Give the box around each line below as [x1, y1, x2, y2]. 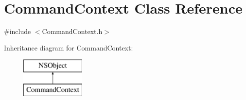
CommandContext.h [42, 26, 103, 36]
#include [4, 26, 31, 36]
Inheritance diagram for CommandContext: [4, 42, 133, 52]
